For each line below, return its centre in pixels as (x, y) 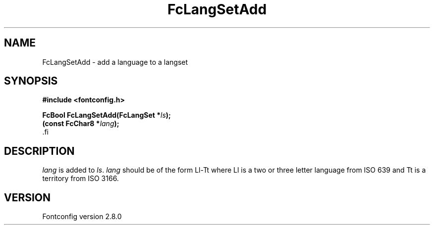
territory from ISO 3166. (81, 179)
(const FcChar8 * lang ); (81, 124)
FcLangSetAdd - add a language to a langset (115, 62)
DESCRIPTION (39, 151)
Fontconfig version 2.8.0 (82, 217)
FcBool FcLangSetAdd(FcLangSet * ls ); (107, 115)
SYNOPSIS (31, 81)
